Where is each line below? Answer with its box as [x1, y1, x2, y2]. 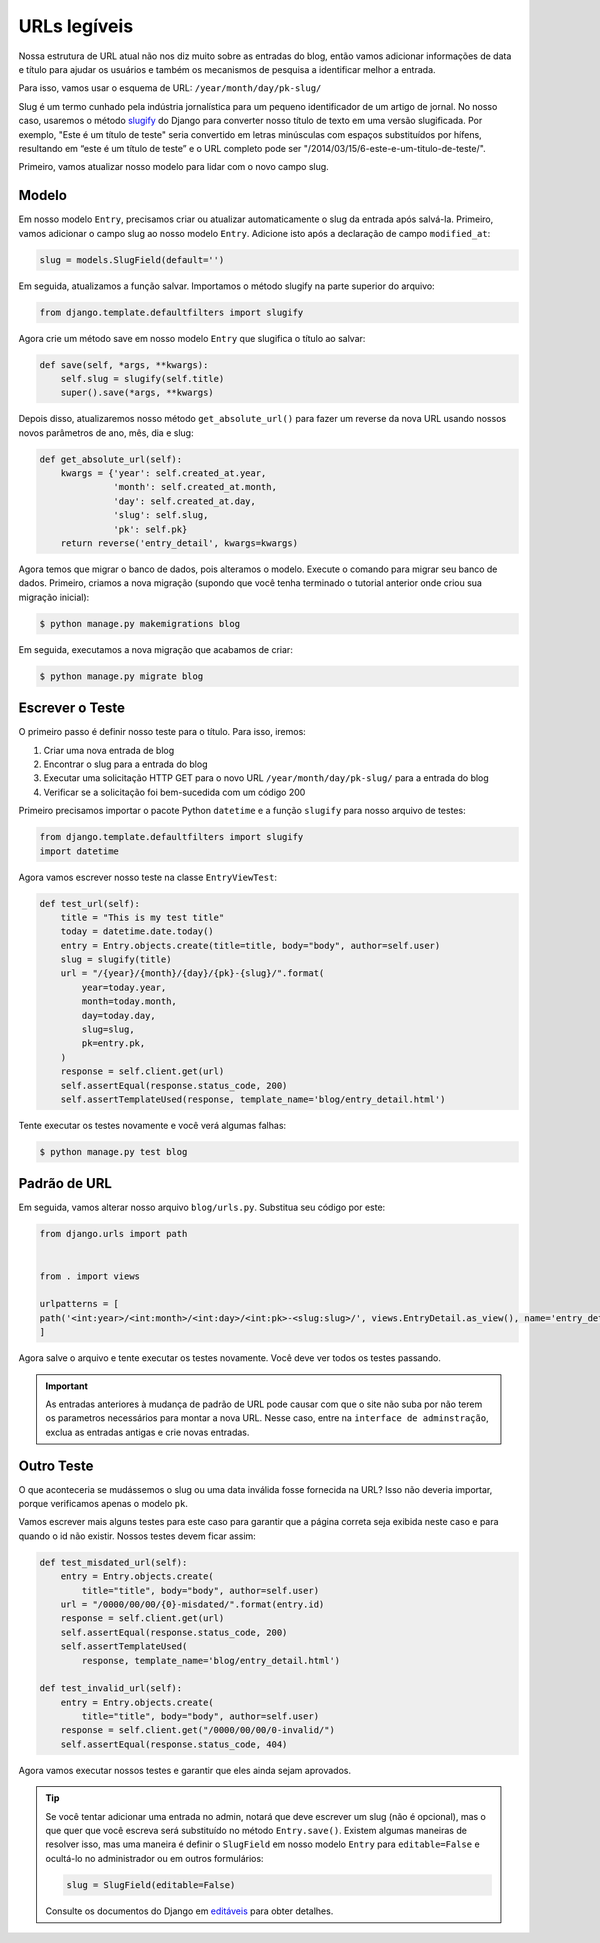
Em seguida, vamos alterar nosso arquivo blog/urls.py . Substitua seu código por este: [18, 1201, 386, 1214]
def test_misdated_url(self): [39, 1556, 188, 1568]
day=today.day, [81, 1010, 157, 1021]
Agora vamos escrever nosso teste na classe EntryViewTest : [18, 871, 277, 883]
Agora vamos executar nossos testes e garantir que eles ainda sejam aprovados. [18, 1764, 352, 1776]
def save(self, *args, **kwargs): [39, 359, 209, 370]
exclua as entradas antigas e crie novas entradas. [45, 1426, 250, 1438]
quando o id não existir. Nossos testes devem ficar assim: [18, 1530, 257, 1542]
